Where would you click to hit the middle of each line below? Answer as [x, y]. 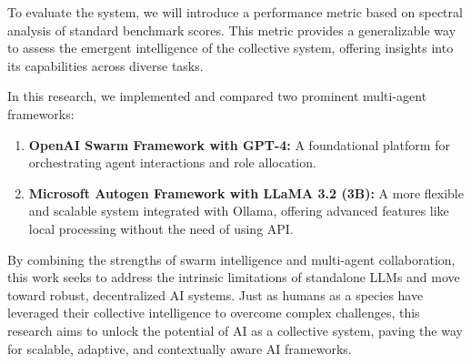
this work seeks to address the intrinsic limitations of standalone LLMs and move [234, 277]
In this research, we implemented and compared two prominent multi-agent [217, 96]
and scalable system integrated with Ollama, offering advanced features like [239, 211]
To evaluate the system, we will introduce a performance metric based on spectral [235, 12]
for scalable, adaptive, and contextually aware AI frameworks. [180, 348]
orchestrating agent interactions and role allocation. [172, 162]
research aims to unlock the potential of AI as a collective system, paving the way [235, 330]
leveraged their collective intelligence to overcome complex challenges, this [214, 313]
